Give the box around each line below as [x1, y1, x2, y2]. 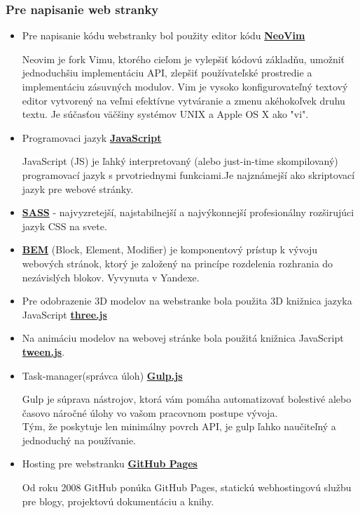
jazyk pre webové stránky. [22, 181, 134, 196]
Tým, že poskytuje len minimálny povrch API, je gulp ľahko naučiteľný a [22, 419, 336, 434]
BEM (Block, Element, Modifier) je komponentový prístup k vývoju [22, 242, 318, 257]
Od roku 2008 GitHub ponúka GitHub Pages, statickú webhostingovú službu [22, 480, 352, 495]
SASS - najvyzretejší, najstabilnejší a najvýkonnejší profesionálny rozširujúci [22, 205, 354, 220]
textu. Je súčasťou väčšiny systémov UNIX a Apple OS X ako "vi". [22, 107, 309, 121]
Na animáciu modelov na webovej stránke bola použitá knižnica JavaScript [22, 331, 344, 345]
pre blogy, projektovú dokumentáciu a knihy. [22, 493, 214, 508]
